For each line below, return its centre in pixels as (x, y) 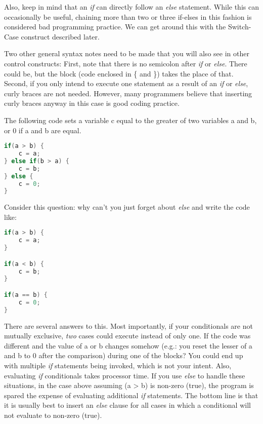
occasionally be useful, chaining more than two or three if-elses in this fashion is (128, 16)
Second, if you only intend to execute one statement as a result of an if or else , (126, 83)
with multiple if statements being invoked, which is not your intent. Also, (118, 365)
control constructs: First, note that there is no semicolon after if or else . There (126, 63)
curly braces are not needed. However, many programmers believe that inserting (128, 93)
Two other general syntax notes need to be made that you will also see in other (127, 53)
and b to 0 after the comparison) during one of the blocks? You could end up (124, 355)
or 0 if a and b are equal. (43, 130)
